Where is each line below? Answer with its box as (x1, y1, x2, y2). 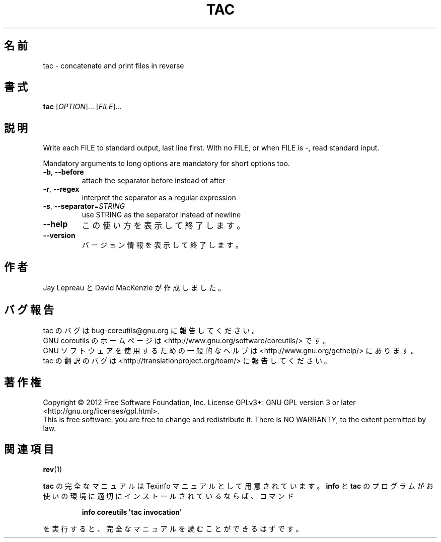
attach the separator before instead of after (82, 176, 226, 185)
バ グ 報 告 (4, 303, 54, 316)
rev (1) (43, 464, 62, 474)
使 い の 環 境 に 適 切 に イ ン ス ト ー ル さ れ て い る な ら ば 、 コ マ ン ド (43, 491, 294, 500)
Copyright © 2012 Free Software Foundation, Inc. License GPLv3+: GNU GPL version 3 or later (43, 398, 356, 407)
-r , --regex (43, 185, 80, 194)
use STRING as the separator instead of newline (82, 210, 241, 219)
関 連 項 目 (4, 443, 54, 456)
